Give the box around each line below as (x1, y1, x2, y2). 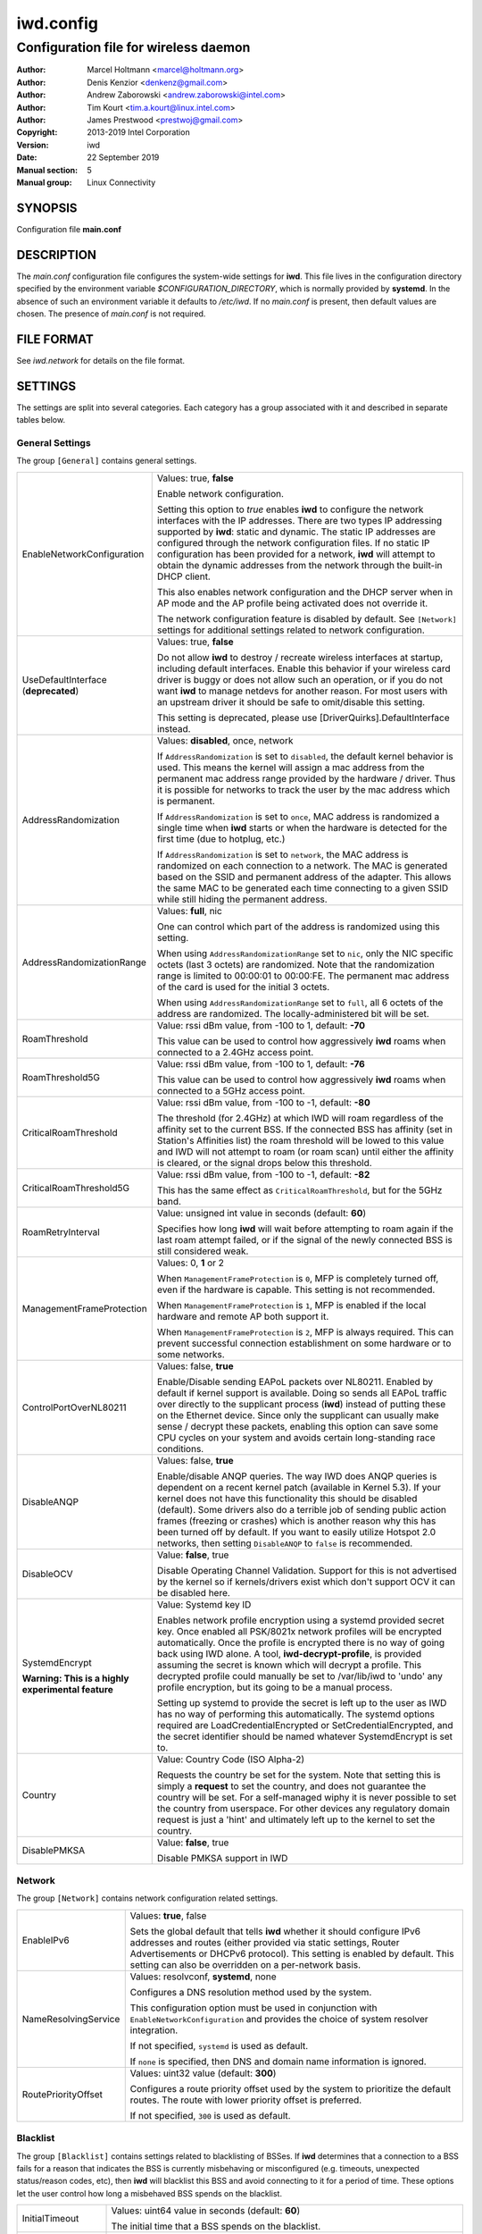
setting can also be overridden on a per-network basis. (129, 1958, 361, 1970)
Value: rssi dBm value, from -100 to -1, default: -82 (156, 1168, 370, 1180)
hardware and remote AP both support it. (156, 1310, 329, 1323)
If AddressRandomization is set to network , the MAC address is (156, 848, 410, 861)
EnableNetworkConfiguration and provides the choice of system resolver (129, 2012, 428, 2025)
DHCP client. (156, 570, 212, 583)
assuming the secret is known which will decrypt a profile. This (156, 1659, 422, 1671)
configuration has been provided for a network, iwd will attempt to (156, 548, 436, 560)
